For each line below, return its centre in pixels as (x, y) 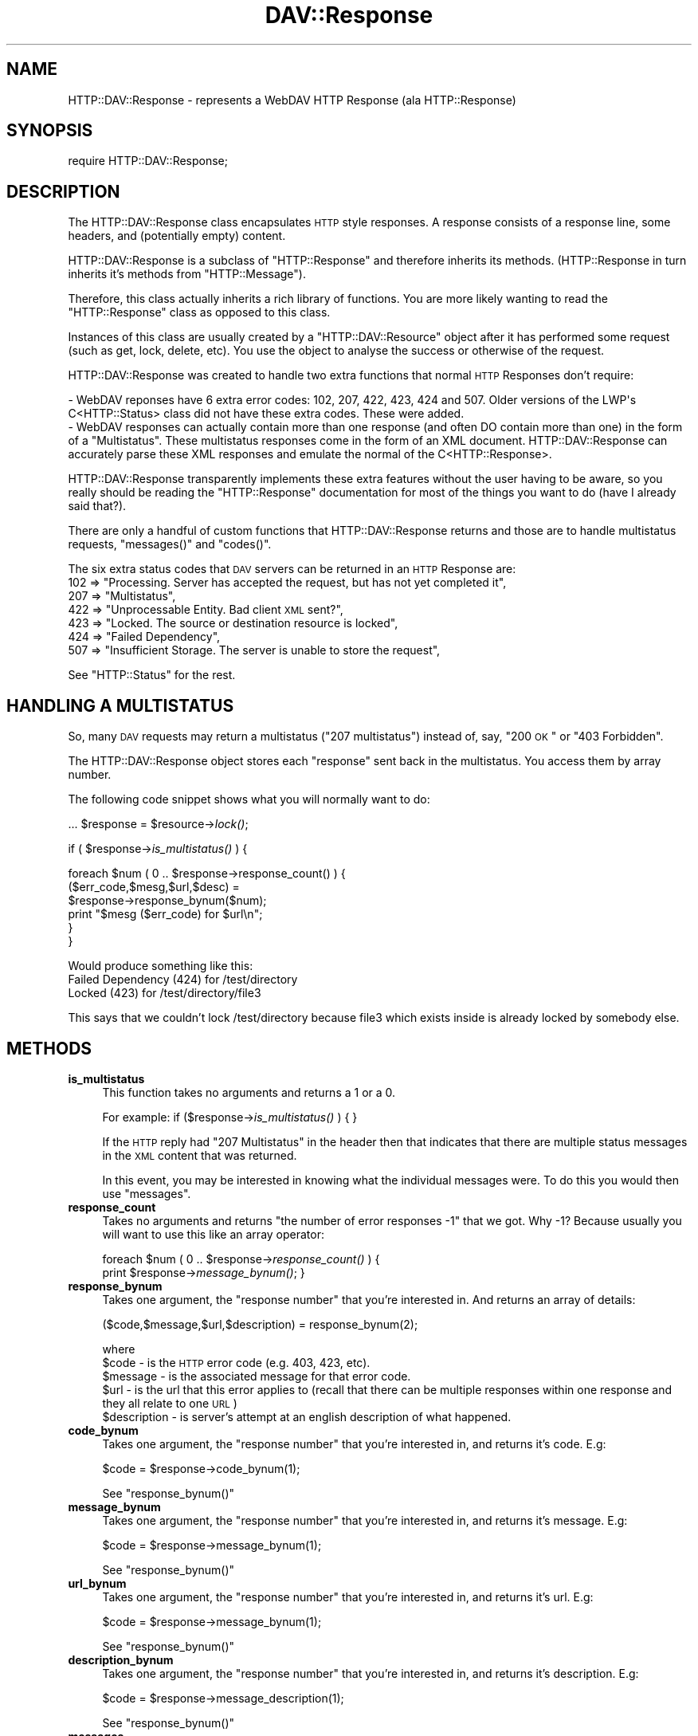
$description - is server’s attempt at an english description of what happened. (307, 1416)
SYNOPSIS (50, 131)
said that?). (97, 506)
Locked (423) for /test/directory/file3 (165, 993)
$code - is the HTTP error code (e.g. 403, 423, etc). (236, 1362)
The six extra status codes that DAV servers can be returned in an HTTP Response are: (292, 569)
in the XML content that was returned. (200, 1155)
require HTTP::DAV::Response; (148, 161)
